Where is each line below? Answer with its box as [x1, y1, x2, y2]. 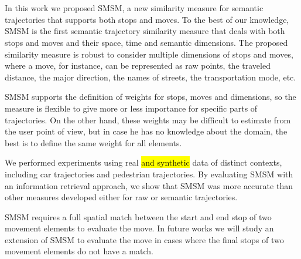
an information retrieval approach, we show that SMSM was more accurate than [5, 179, 293, 191]
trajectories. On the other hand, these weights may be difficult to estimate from [5, 113, 291, 126]
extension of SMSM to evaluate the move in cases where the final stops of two [5, 233, 284, 245]
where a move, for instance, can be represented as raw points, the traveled [5, 59, 271, 72]
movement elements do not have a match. [5, 245, 153, 257]
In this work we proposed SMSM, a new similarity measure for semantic [5, 2, 264, 14]
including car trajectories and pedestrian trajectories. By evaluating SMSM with [5, 167, 293, 180]
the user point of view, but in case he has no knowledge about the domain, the [5, 125, 288, 137]
